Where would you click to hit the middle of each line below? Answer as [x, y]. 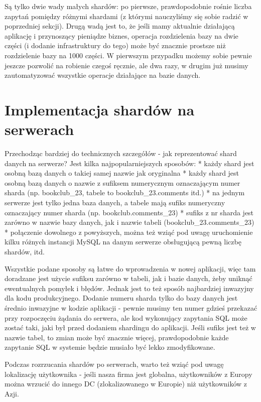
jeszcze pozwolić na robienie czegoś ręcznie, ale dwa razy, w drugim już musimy [126, 65]
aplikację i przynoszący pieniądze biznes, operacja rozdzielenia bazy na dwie [121, 35]
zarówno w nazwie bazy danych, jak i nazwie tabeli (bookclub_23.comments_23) [129, 222]
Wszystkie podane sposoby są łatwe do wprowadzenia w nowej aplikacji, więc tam [130, 268]
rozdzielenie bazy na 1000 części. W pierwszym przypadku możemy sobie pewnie [128, 55]
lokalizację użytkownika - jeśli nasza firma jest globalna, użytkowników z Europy [128, 374]
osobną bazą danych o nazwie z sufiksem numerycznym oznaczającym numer [122, 182]
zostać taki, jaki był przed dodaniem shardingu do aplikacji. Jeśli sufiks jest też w [130, 327]
